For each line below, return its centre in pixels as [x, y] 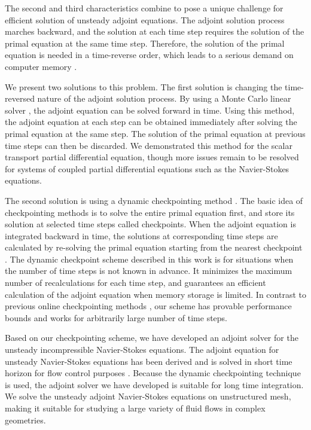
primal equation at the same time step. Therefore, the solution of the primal [145, 43]
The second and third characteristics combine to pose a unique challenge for [144, 8]
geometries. [25, 420]
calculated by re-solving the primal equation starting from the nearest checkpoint [154, 247]
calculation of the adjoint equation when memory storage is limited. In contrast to [155, 294]
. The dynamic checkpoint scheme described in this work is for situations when [149, 259]
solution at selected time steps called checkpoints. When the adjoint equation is [150, 224]
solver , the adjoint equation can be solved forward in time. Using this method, [150, 110]
